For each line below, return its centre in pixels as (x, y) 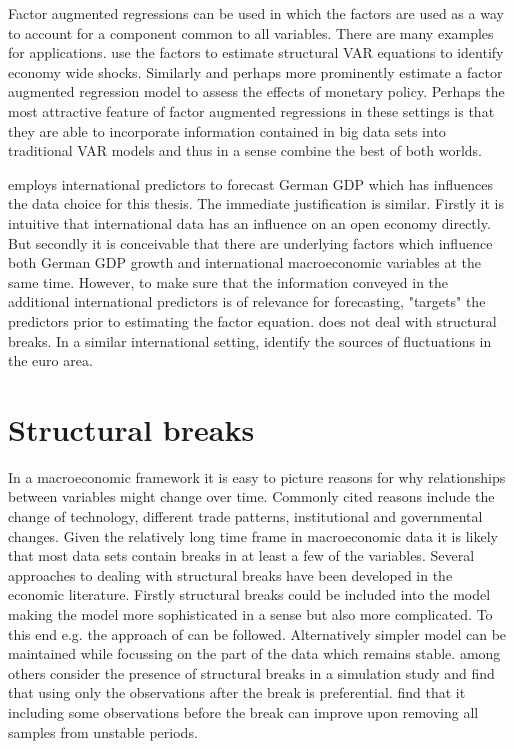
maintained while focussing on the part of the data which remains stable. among (254, 653)
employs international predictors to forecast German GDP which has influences (250, 183)
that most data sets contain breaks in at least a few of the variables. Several (241, 555)
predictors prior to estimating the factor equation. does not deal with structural (252, 320)
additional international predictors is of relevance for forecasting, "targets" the (247, 301)
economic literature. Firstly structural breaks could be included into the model (249, 594)
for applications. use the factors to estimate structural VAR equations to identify (256, 52)
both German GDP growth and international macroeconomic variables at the (244, 262)
